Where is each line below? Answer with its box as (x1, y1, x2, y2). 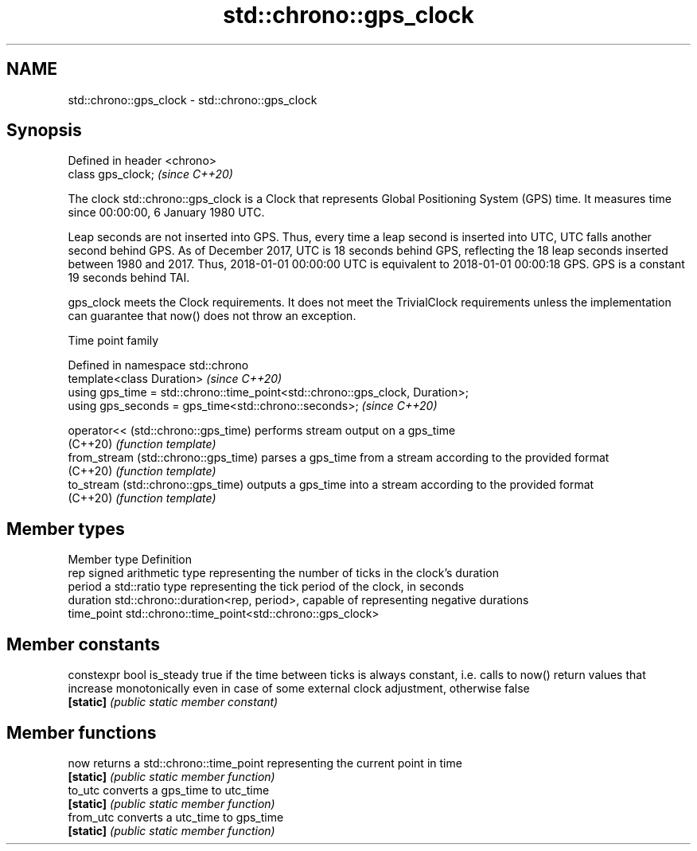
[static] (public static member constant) (68, 695, 278, 709)
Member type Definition (68, 552, 192, 567)
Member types (6, 518, 125, 539)
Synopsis (6, 120, 82, 141)
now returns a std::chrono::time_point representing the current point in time (68, 755, 462, 770)
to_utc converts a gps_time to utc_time (68, 783, 270, 797)
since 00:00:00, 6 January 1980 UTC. (68, 205, 265, 220)
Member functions (6, 722, 157, 743)
